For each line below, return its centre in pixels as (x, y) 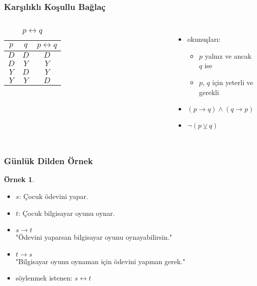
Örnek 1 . (19, 179)
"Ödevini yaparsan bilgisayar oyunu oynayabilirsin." (94, 237)
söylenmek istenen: (44, 278)
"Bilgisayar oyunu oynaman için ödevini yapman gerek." (100, 261)
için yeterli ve (233, 82)
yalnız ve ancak (228, 55)
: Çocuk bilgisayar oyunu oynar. (66, 213)
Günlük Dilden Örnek (49, 161)
